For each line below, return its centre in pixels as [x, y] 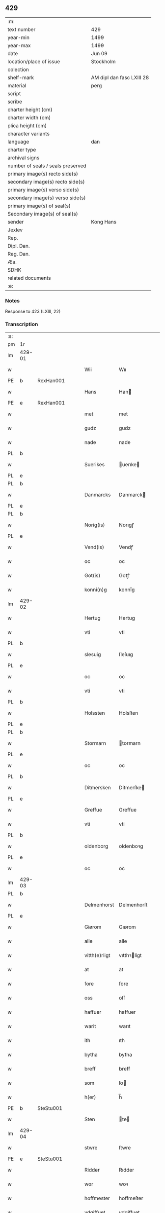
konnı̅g [127, 590]
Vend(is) [94, 547]
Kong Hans [104, 221]
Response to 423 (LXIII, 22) [33, 312]
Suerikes [94, 465]
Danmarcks [97, 495]
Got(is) [92, 576]
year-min [18, 37]
